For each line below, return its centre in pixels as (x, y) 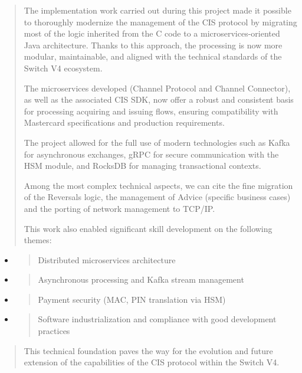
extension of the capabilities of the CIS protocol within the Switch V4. (152, 362)
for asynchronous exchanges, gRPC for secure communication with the (151, 154)
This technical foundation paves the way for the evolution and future (148, 350)
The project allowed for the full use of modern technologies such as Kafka (157, 142)
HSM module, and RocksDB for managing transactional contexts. (142, 166)
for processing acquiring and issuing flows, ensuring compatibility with (151, 111)
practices (54, 331)
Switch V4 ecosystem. (63, 68)
